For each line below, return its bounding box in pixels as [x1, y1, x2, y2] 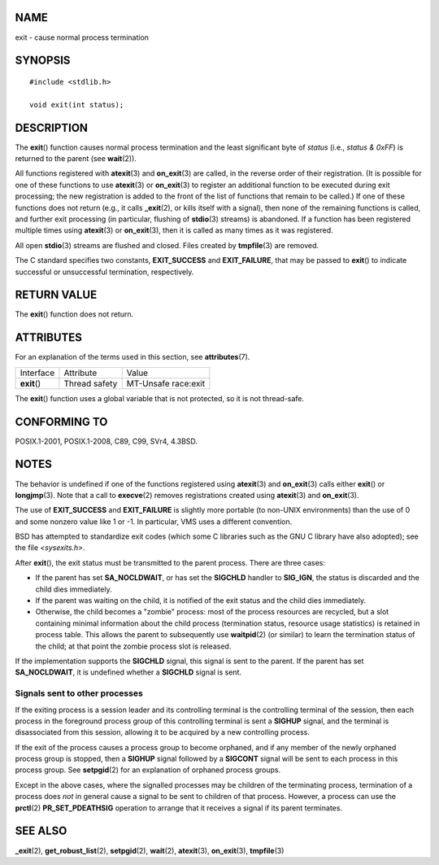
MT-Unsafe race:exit [126, 378, 206, 389]
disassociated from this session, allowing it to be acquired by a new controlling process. [15, 727, 311, 737]
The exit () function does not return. [15, 309, 134, 319]
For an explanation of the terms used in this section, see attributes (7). [15, 352, 250, 362]
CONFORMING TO [15, 415, 108, 429]
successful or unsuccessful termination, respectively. [15, 267, 194, 277]
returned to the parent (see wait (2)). [15, 154, 137, 163]
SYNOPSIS [15, 54, 71, 68]
